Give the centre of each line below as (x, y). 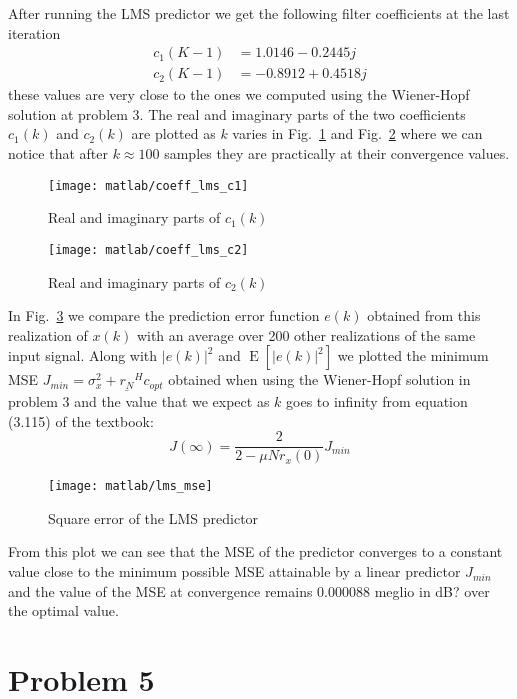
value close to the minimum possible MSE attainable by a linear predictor (234, 571)
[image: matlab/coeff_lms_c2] (148, 249)
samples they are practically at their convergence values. (337, 153)
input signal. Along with (83, 355)
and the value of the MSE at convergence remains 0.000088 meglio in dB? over (249, 590)
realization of (48, 334)
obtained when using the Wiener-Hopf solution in (319, 379)
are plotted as (173, 133)
